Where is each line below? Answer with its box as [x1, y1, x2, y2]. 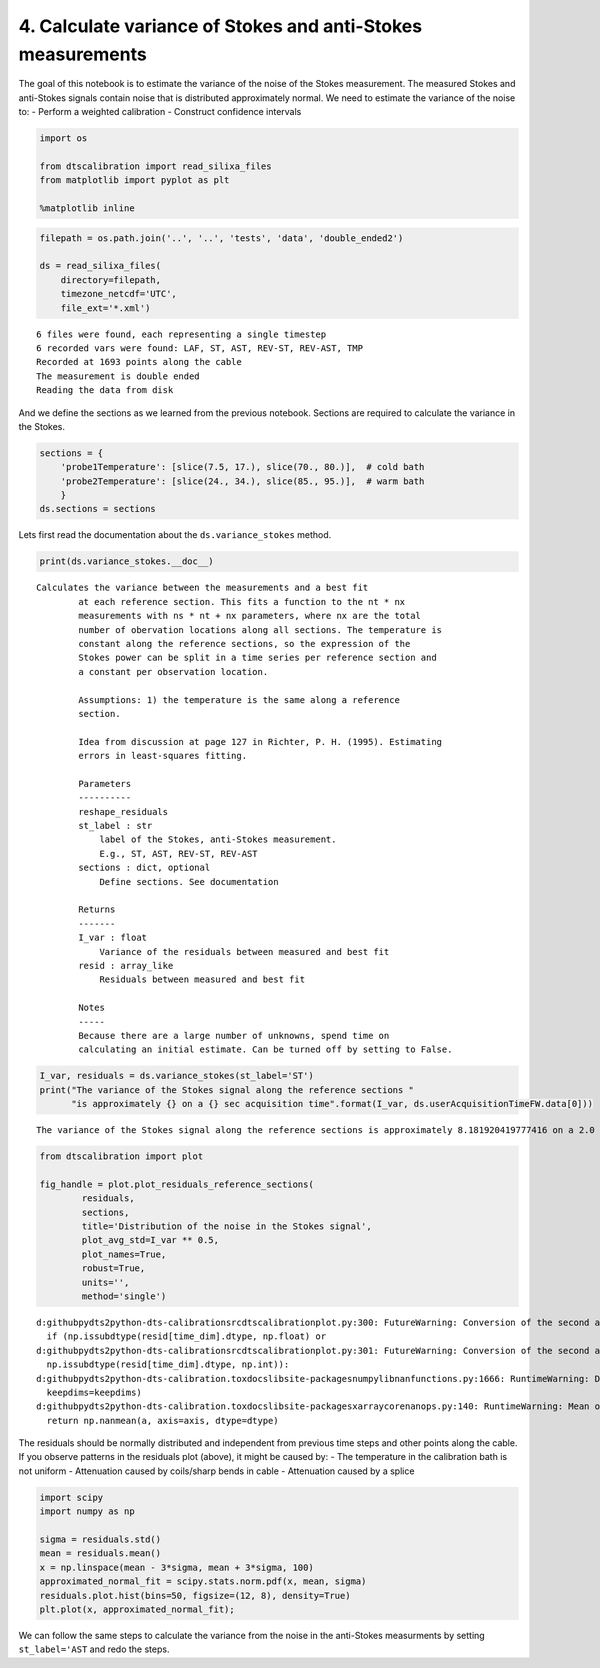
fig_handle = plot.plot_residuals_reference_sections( [39, 1178, 314, 1190]
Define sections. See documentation [99, 876, 279, 887]
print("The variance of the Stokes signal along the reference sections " [39, 1084, 415, 1095]
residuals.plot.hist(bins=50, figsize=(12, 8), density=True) [39, 1590, 351, 1601]
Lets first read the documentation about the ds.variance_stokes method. [18, 529, 332, 541]
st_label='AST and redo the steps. [18, 1643, 170, 1655]
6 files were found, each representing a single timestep [36, 328, 327, 340]
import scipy [39, 1491, 104, 1503]
